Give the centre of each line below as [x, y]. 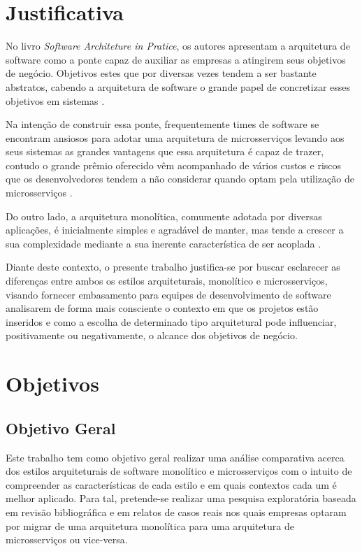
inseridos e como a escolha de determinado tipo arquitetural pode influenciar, [171, 321]
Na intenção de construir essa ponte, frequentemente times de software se [162, 124]
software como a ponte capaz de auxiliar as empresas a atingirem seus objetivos [176, 59]
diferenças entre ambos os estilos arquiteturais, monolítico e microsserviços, [167, 281]
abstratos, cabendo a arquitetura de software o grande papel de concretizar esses [178, 86]
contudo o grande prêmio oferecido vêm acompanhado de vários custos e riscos [174, 165]
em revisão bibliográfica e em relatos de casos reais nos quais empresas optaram [176, 511]
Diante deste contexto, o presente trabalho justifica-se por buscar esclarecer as [173, 267]
